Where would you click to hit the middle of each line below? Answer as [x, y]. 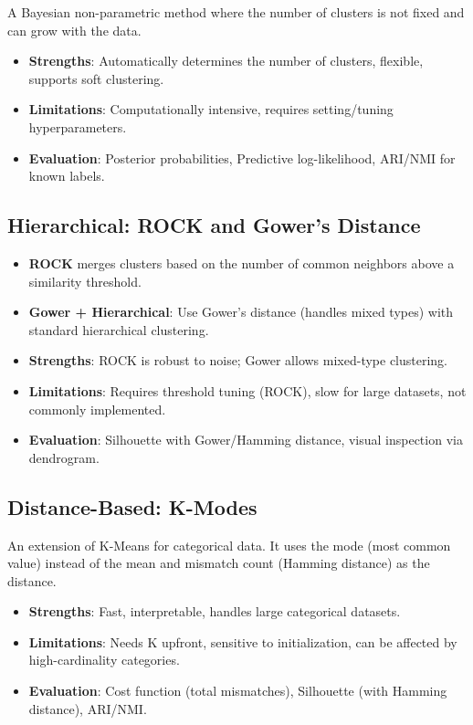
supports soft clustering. [96, 78]
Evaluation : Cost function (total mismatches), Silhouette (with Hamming [238, 691]
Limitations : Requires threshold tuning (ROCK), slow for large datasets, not [247, 390]
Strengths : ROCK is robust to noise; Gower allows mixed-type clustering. [238, 360]
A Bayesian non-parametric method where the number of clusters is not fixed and [236, 12]
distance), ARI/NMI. [88, 708]
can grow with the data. [74, 30]
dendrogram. [64, 457]
